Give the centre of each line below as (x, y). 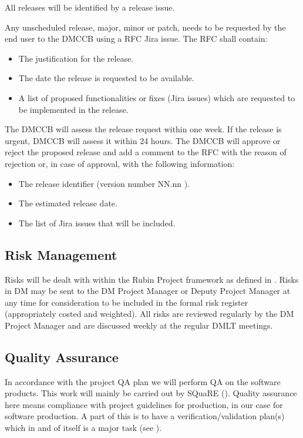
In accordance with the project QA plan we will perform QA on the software (143, 381)
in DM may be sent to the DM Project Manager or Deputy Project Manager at (148, 291)
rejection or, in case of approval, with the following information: (120, 163)
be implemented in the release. (73, 109)
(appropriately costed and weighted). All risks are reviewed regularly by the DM (149, 314)
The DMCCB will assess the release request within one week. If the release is (143, 129)
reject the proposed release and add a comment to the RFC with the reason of (146, 152)
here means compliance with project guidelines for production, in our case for (144, 404)
